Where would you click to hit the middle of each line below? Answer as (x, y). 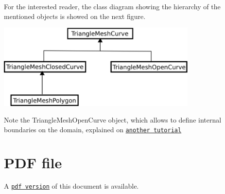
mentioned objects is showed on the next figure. (75, 16)
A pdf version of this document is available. (71, 186)
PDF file (33, 163)
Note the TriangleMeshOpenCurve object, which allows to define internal (113, 120)
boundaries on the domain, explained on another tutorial (93, 129)
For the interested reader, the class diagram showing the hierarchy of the (112, 6)
